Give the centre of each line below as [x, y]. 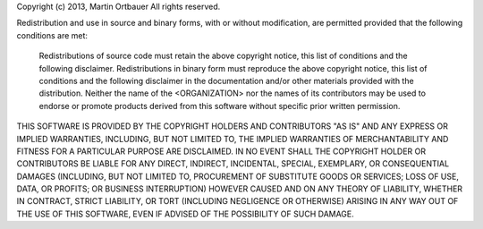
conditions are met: [52, 35]
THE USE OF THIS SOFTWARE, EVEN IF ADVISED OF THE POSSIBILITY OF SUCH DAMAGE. [186, 214]
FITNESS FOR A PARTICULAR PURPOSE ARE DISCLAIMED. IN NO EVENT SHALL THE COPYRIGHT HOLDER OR [221, 151]
